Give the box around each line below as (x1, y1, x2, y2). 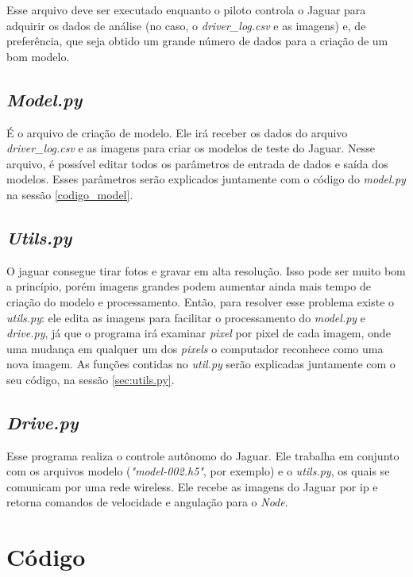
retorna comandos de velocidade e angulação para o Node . (6, 494, 288, 510)
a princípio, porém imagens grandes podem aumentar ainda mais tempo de (6, 278, 371, 294)
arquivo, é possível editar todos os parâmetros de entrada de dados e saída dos (6, 155, 388, 171)
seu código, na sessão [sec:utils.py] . (6, 371, 175, 387)
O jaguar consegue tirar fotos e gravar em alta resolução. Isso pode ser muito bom (6, 262, 406, 279)
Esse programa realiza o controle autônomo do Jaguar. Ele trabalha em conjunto (6, 447, 399, 464)
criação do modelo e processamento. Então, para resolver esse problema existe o (6, 293, 395, 310)
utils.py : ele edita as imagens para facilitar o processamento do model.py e (6, 309, 366, 325)
